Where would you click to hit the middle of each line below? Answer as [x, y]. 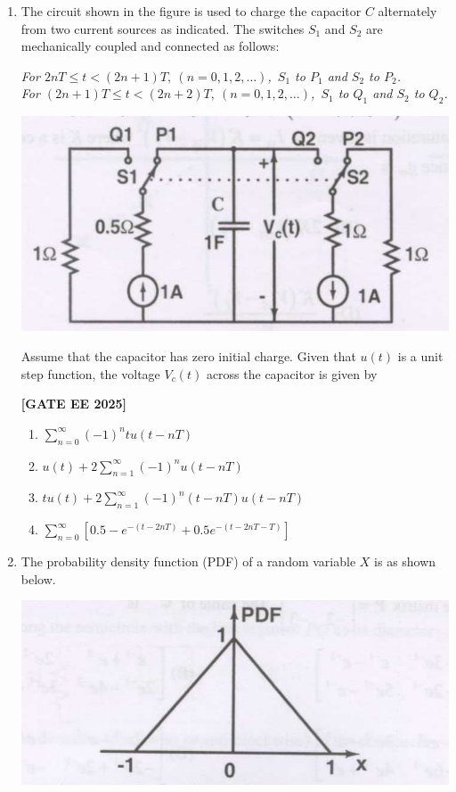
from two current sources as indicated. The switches [163, 28]
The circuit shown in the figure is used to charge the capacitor [191, 11]
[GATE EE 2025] [74, 404]
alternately [407, 11]
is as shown [405, 561]
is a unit [420, 356]
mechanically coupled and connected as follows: [150, 46]
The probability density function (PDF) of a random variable [188, 561]
